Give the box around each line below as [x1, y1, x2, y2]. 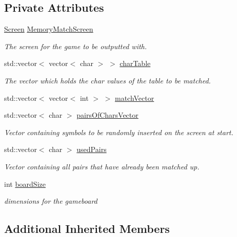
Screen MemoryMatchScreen [4, 24, 93, 34]
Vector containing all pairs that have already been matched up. [4, 161, 200, 171]
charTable [120, 58, 151, 69]
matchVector [114, 92, 154, 103]
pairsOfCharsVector [76, 110, 139, 120]
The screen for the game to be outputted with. [4, 40, 147, 51]
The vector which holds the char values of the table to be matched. [4, 75, 211, 85]
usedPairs [76, 144, 107, 155]
